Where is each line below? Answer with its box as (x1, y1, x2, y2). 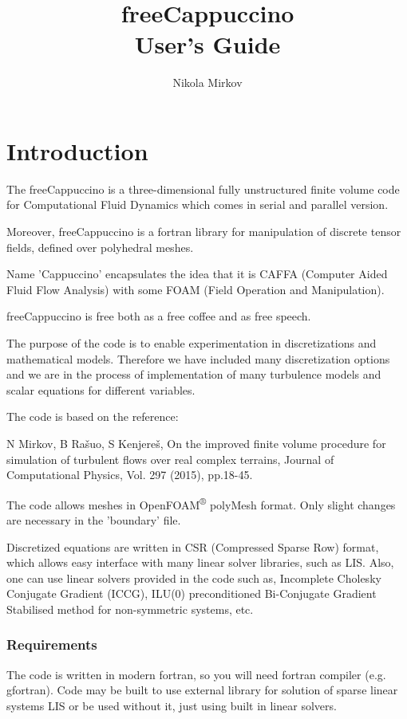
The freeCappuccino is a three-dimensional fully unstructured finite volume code (6, 180, 400, 197)
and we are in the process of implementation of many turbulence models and (6, 366, 381, 383)
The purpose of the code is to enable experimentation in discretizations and (6, 335, 377, 351)
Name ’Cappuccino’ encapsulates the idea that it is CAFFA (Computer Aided (6, 265, 388, 282)
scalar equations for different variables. (6, 381, 196, 398)
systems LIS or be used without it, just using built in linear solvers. (6, 697, 337, 713)
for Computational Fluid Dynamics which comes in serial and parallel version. (6, 196, 389, 213)
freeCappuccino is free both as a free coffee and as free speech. (6, 308, 311, 324)
